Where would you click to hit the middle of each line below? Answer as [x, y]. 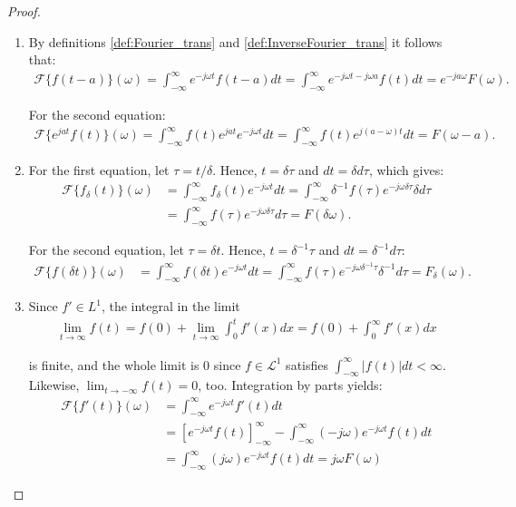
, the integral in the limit [170, 306]
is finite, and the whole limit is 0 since [135, 364]
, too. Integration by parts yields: [290, 385]
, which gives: [406, 170]
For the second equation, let [106, 250]
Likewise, [54, 385]
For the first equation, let [99, 170]
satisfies [307, 364]
